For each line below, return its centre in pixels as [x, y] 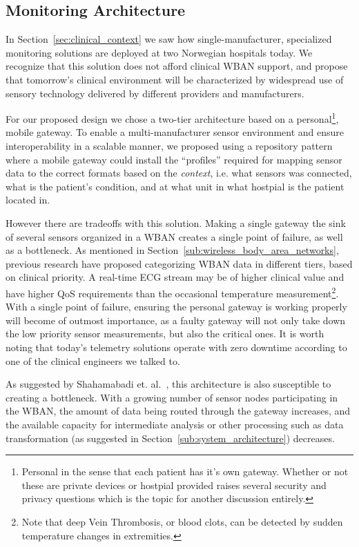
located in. [28, 200]
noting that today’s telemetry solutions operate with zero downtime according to [176, 347]
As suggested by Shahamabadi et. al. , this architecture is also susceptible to [168, 384]
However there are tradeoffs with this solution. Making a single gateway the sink [176, 222]
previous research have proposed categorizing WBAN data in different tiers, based [179, 263]
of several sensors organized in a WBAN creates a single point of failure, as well [174, 236]
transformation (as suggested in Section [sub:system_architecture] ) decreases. [170, 438]
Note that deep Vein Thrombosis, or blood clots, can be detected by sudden [182, 521]
